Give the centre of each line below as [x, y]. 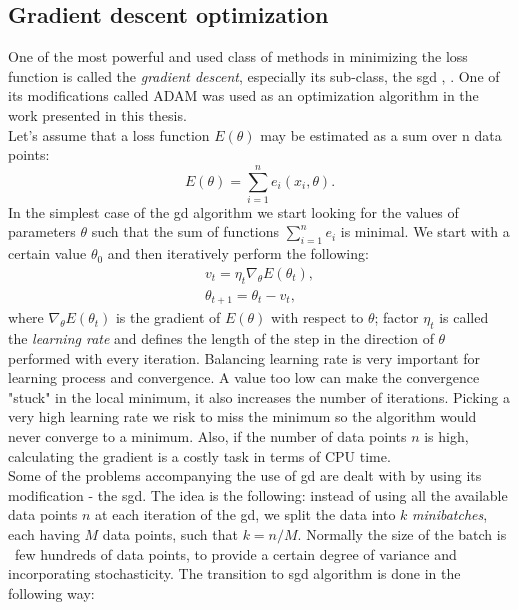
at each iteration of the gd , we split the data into [245, 514]
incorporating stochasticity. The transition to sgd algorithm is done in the [234, 573]
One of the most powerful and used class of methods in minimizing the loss [238, 56]
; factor [396, 317]
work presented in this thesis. [97, 114]
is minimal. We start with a [425, 231]
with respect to [317, 317]
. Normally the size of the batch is [402, 533]
